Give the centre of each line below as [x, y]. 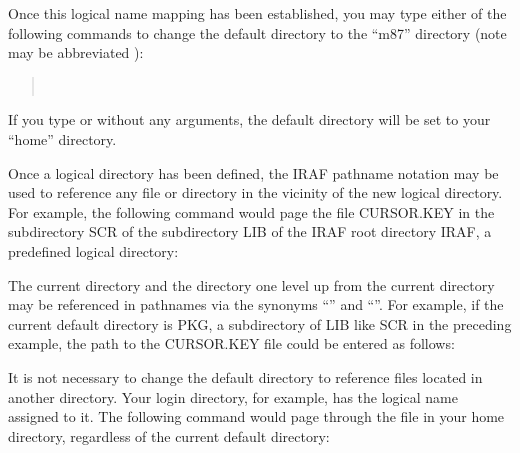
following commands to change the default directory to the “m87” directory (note [257, 32]
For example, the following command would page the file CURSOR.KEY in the [251, 211]
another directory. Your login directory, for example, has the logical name [233, 396]
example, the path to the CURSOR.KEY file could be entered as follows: [231, 343]
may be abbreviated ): [76, 52]
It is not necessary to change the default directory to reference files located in [245, 376]
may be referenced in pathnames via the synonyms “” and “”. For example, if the [256, 304]
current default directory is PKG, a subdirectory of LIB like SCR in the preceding [260, 323]
